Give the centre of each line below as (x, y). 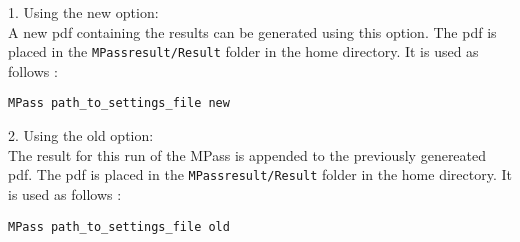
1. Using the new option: (83, 12)
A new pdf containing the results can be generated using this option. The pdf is (252, 31)
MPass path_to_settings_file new (119, 103)
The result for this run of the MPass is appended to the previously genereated (247, 154)
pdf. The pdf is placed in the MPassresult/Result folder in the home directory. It (260, 174)
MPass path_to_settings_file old (119, 226)
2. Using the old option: (81, 135)
